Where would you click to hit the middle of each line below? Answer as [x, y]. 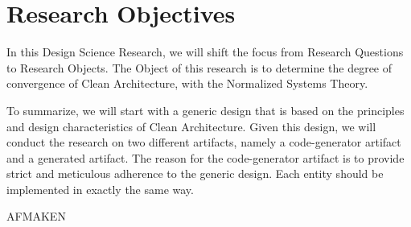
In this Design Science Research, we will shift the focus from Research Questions [205, 52]
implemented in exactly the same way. [100, 189]
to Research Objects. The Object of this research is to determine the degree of [199, 67]
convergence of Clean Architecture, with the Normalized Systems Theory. [187, 83]
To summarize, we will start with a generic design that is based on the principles [205, 110]
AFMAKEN [36, 216]
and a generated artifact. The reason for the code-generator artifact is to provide [205, 157]
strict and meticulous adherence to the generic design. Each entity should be [195, 173]
